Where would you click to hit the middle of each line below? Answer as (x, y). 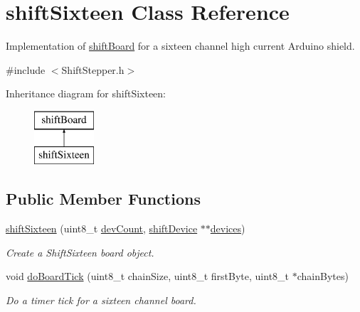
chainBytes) (323, 276)
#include (26, 69)
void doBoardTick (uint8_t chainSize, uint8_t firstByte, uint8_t (148, 276)
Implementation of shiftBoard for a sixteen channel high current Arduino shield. (180, 46)
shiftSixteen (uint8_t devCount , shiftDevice (102, 228)
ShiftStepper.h (93, 69)
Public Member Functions (103, 199)
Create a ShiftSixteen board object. (80, 252)
